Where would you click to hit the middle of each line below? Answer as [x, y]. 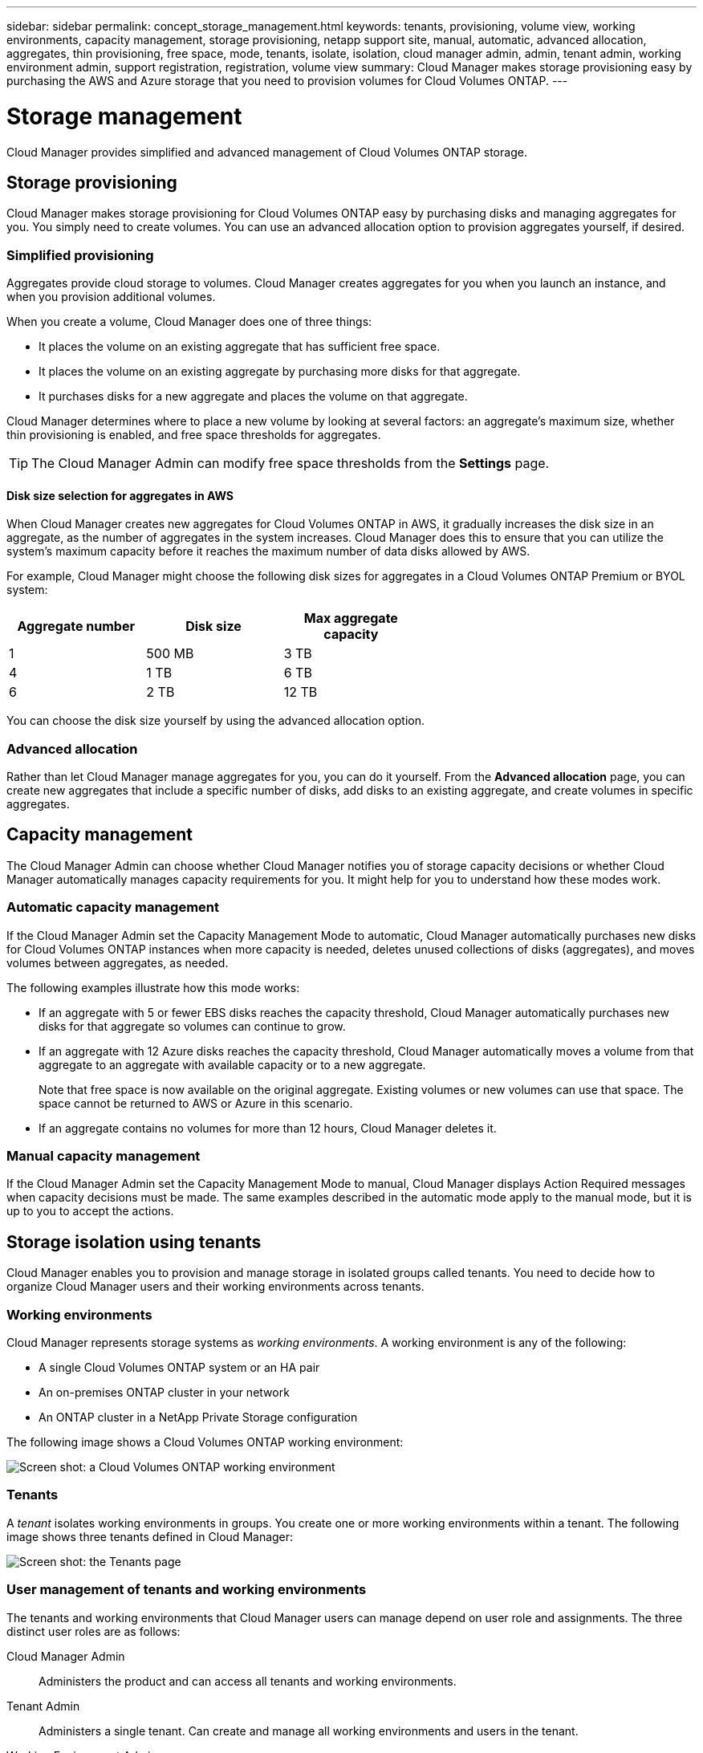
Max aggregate [351, 618]
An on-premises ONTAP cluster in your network [164, 1392]
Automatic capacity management [113, 907]
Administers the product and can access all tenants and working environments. [248, 1681]
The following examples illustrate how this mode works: [153, 987]
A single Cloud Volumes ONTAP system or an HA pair [179, 1367]
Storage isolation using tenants [134, 1242]
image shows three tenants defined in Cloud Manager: [150, 1536]
